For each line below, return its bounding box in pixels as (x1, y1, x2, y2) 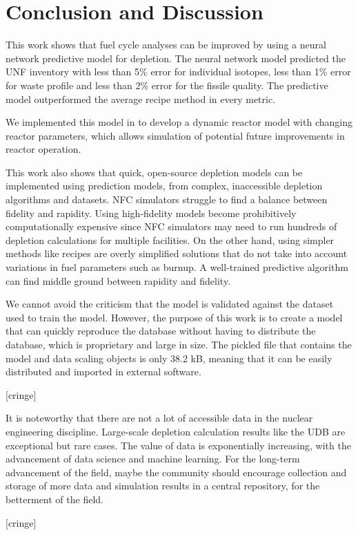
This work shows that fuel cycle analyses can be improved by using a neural (6, 37, 326, 52)
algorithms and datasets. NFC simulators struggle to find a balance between (6, 192, 328, 207)
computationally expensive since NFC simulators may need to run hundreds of (6, 219, 337, 234)
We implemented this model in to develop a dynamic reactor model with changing (6, 115, 352, 129)
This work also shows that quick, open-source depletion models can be (6, 165, 303, 179)
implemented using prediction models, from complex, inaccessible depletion (6, 178, 323, 193)
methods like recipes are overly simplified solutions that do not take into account (6, 246, 348, 261)
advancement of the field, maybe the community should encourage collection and (6, 464, 347, 479)
